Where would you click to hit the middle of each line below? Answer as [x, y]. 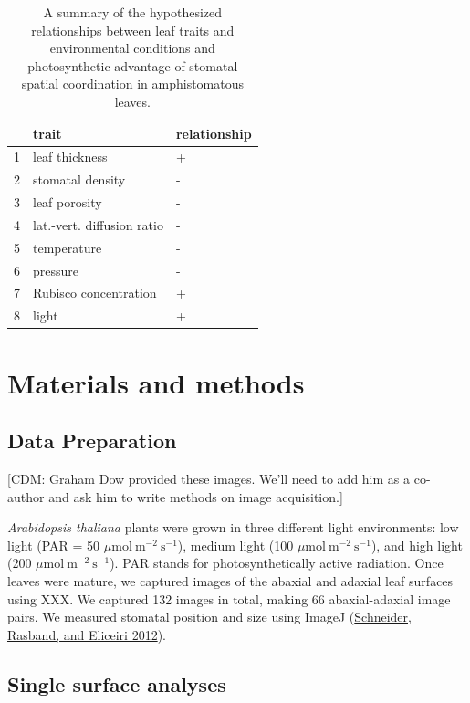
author [26, 496]
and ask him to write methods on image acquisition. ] [196, 496]
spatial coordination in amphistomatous [133, 84]
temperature [68, 247]
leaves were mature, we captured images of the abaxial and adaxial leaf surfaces [230, 580]
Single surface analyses [117, 683]
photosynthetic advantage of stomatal [133, 65]
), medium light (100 [235, 545]
